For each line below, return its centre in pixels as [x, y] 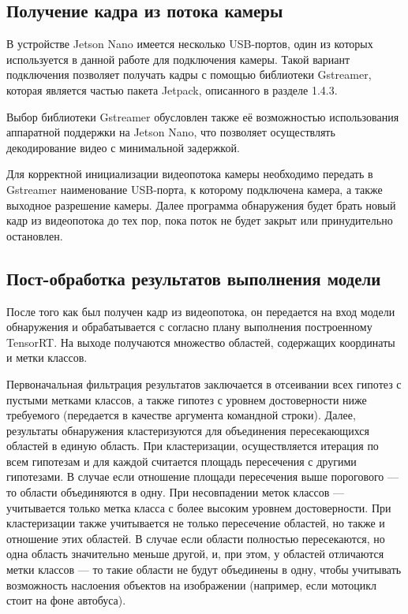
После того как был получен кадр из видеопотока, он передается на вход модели [201, 311]
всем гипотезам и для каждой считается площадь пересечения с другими [182, 461]
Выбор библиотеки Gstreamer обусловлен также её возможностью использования [203, 116]
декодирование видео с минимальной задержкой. [123, 147]
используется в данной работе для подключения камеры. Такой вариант [178, 59]
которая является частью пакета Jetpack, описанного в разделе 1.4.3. [172, 89]
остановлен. [35, 235]
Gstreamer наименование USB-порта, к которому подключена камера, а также [195, 189]
